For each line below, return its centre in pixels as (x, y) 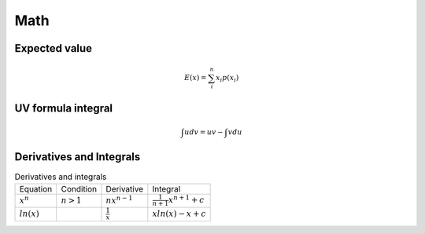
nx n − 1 (119, 199)
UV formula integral (64, 108)
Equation (36, 188)
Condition (79, 188)
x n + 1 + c (186, 199)
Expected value (54, 48)
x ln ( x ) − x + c (179, 214)
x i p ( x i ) (227, 79)
